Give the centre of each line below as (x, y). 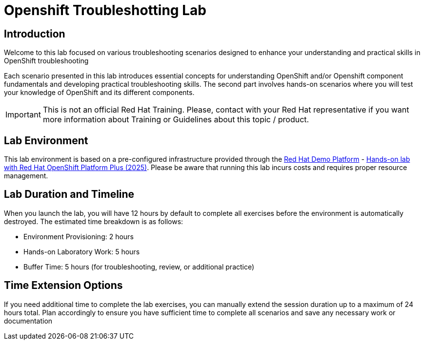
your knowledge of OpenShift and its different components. (99, 93)
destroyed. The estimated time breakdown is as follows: (94, 221)
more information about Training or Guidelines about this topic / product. (176, 120)
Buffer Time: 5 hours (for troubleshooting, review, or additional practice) (139, 267)
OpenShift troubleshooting (46, 61)
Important (23, 115)
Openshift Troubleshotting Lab (105, 10)
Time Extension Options (63, 286)
